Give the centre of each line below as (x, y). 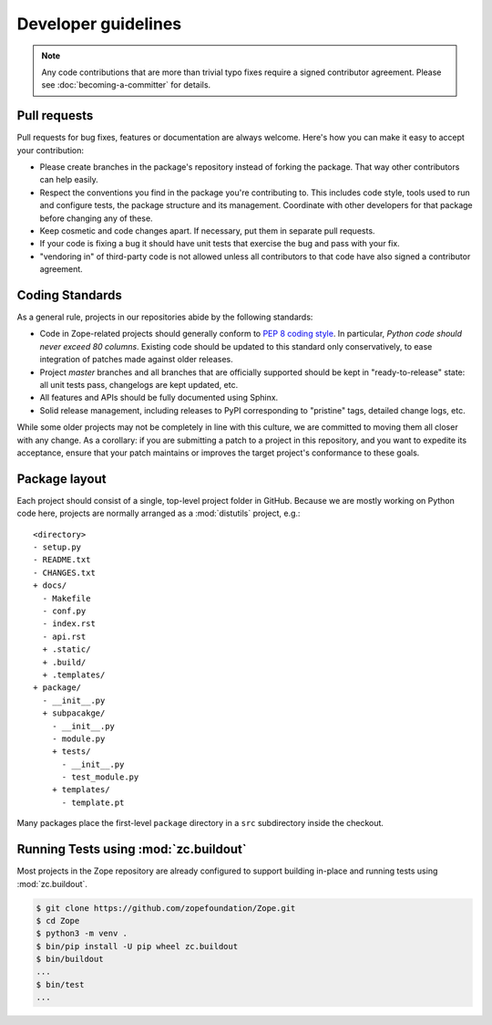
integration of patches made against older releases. (136, 360)
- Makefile (67, 598)
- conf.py (64, 611)
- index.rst (69, 624)
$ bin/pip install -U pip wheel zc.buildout (137, 946)
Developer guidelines (99, 24)
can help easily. (69, 180)
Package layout (61, 479)
